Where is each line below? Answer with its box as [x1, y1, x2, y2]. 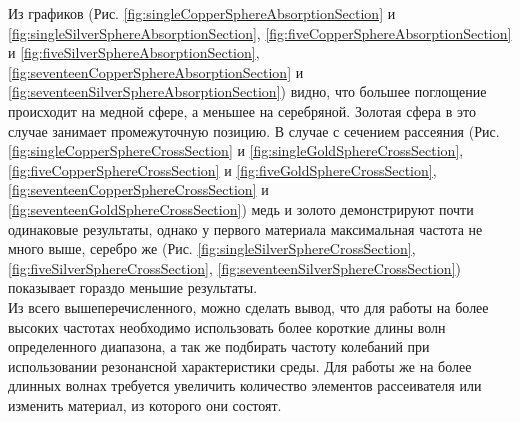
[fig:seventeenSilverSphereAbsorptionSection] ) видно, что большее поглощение [8, 81, 487, 102]
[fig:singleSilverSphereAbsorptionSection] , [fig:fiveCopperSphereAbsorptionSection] [8, 22, 512, 43]
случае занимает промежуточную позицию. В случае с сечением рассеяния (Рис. [8, 120, 500, 141]
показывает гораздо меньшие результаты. [8, 277, 258, 298]
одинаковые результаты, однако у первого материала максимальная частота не [8, 218, 483, 239]
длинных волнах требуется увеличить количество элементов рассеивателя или [8, 375, 482, 396]
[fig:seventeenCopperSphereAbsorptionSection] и [8, 61, 304, 82]
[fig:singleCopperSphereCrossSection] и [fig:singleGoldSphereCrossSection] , [8, 140, 464, 161]
